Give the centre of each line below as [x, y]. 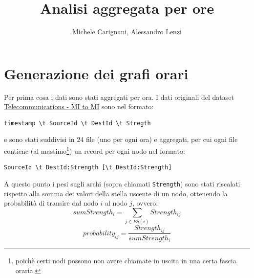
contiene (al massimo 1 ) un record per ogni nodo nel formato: [95, 150]
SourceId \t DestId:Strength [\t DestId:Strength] [88, 168]
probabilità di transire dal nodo [51, 203]
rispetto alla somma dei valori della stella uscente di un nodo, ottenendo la [116, 193]
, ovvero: [145, 203]
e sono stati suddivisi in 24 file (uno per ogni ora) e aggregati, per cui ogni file [121, 139]
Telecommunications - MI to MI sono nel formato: [79, 106]
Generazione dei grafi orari [96, 73]
